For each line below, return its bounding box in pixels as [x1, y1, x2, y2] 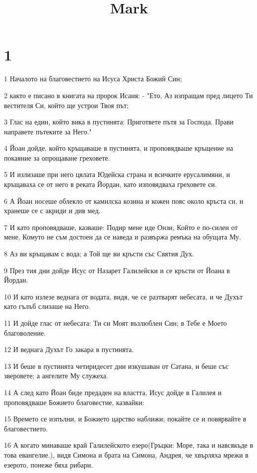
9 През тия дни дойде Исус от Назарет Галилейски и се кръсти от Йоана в [4, 265, 230, 275]
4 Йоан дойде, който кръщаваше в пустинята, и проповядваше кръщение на [4, 143, 233, 153]
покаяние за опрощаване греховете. [4, 152, 110, 163]
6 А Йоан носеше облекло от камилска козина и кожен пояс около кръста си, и [4, 195, 244, 206]
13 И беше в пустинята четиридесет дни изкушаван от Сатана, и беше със [4, 360, 229, 371]
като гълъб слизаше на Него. [4, 301, 91, 311]
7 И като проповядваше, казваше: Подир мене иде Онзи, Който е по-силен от [4, 222, 238, 232]
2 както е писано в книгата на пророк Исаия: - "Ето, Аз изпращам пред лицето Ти [4, 90, 253, 100]
